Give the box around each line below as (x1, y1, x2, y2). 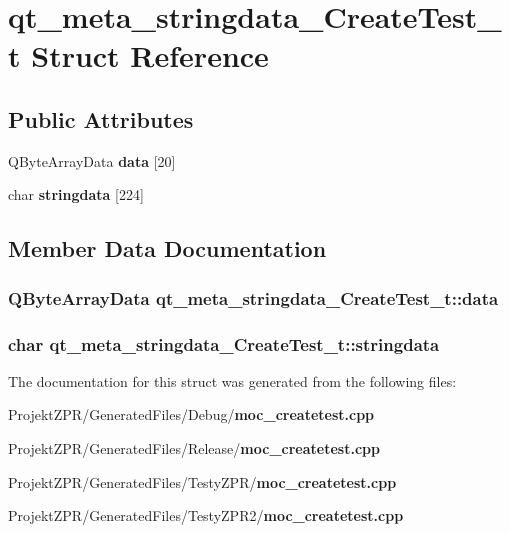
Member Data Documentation (8, 233, 327, 264)
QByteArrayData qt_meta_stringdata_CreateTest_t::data (8, 285, 499, 310)
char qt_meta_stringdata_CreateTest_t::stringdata (8, 331, 440, 356)
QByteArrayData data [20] (8, 150, 176, 171)
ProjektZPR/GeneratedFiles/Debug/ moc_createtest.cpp (8, 404, 375, 425)
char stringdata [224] (8, 184, 144, 205)
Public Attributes (8, 103, 194, 134)
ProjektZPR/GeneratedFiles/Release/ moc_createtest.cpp (8, 437, 380, 458)
